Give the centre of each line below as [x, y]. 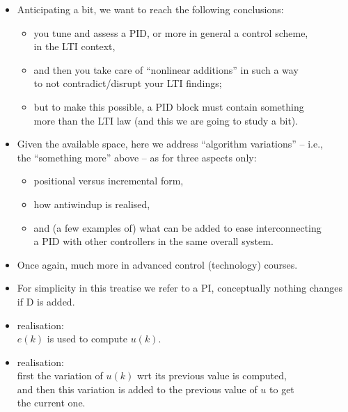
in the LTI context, [74, 46]
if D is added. [46, 301]
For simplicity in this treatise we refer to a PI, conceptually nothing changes [180, 288]
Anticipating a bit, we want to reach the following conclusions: [150, 9]
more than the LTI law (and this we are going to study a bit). [166, 120]
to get [282, 389]
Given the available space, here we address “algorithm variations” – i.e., [170, 144]
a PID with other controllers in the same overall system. [153, 241]
